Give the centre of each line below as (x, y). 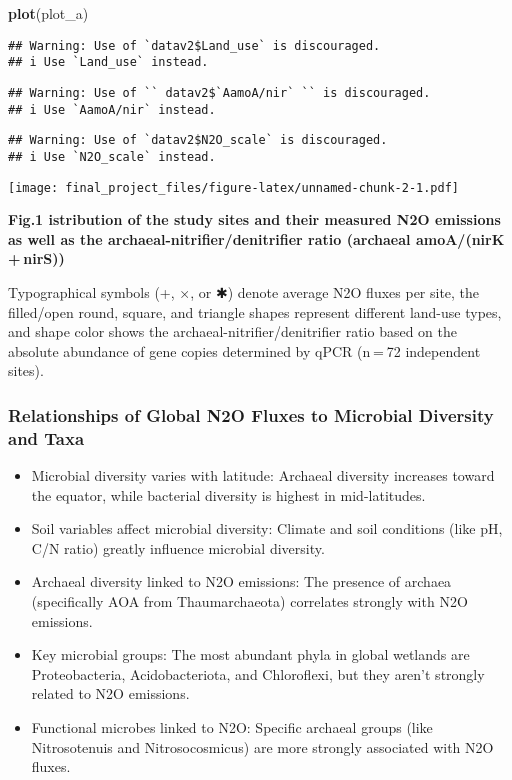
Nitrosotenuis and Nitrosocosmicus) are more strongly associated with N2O (262, 746)
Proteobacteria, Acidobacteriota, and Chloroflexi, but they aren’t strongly (258, 673)
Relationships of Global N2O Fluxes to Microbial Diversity (251, 414)
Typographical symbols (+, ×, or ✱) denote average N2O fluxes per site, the (244, 291)
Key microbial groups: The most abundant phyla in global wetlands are (250, 654)
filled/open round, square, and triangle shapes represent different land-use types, (255, 311)
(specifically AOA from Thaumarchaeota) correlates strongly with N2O (249, 601)
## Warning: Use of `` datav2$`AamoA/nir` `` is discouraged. (219, 92)
